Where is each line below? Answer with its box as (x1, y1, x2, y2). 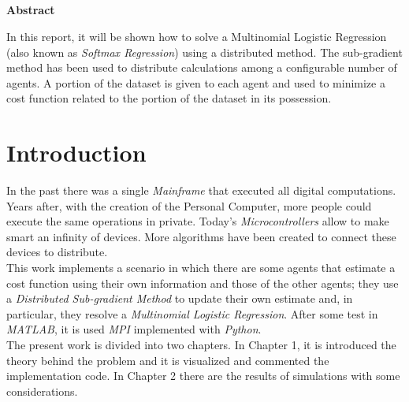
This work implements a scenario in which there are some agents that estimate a (6, 259, 396, 276)
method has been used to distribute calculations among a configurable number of (6, 59, 397, 76)
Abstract (6, 2, 55, 18)
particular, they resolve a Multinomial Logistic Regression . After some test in (6, 305, 378, 322)
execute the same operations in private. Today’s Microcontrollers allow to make (6, 213, 389, 229)
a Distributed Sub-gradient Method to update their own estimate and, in (6, 290, 353, 307)
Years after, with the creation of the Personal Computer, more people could (6, 197, 372, 214)
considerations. (6, 382, 78, 399)
